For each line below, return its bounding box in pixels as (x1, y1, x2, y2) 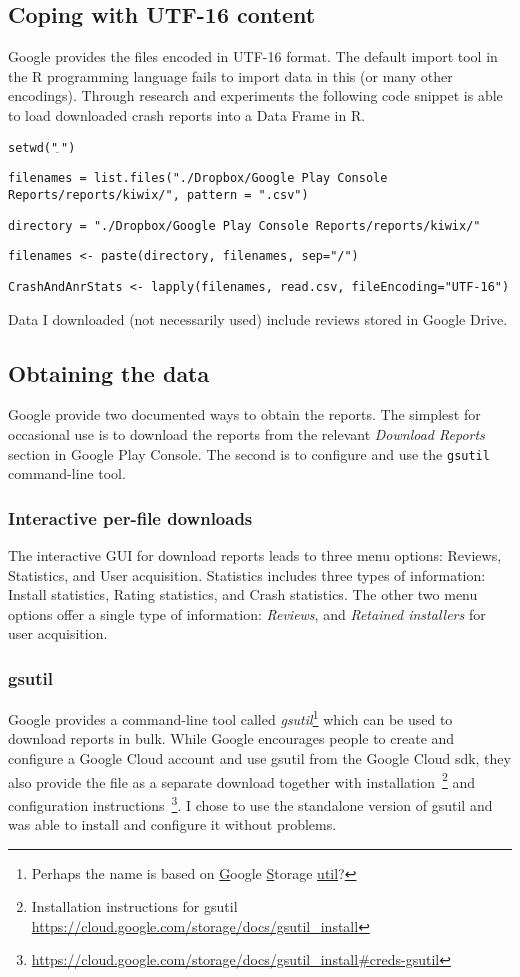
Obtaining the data (8, 357, 210, 388)
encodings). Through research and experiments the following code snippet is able (8, 85, 503, 106)
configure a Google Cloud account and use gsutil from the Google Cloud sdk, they (8, 748, 511, 768)
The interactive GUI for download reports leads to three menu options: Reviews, (8, 544, 502, 565)
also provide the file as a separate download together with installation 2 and (8, 768, 476, 792)
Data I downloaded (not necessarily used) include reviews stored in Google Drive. (8, 308, 508, 329)
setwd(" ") (8, 140, 76, 155)
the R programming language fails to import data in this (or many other (8, 65, 453, 86)
